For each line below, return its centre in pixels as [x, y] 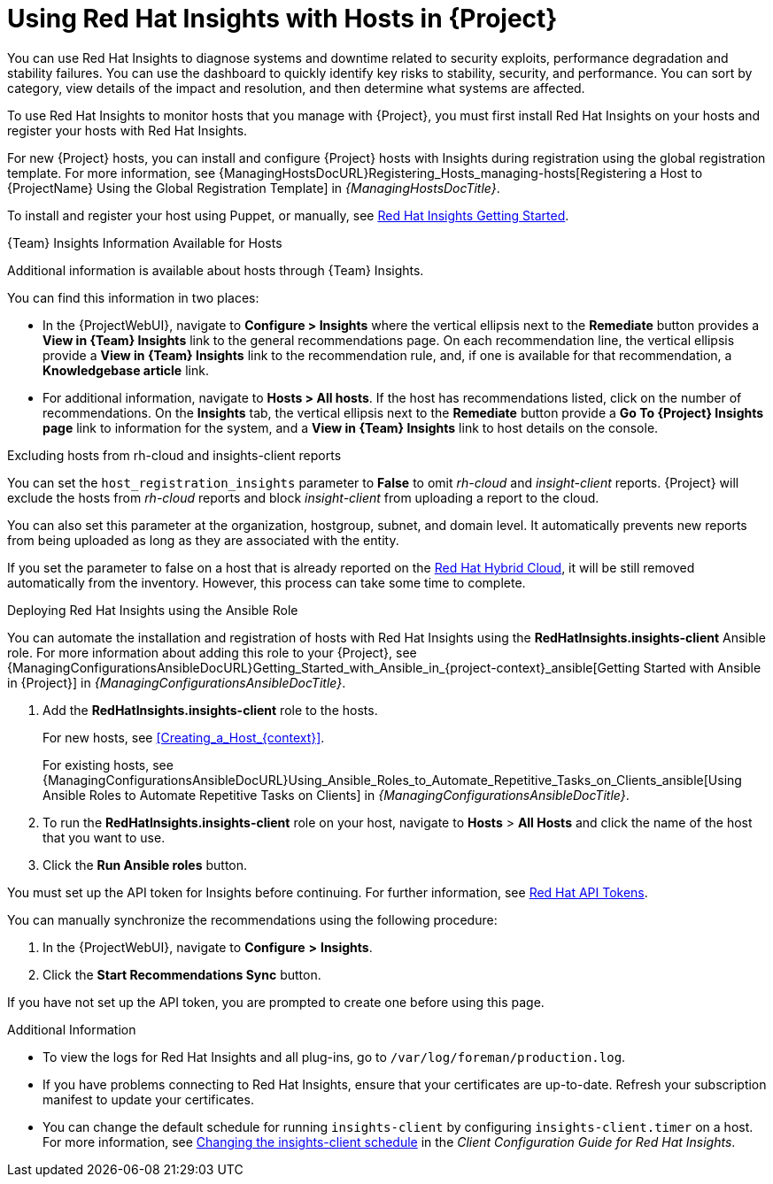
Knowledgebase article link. [126, 370]
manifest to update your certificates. [148, 1099]
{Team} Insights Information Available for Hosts [145, 242]
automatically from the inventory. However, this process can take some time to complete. [267, 582]
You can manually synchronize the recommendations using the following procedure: [252, 919]
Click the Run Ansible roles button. [145, 865]
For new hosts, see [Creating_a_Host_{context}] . [184, 737]
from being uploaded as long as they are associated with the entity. [203, 540]
